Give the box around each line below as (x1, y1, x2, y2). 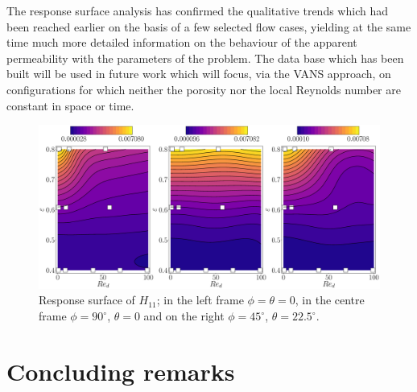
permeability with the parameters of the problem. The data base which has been (6, 49, 404, 66)
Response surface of (39, 291, 135, 308)
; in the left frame (156, 291, 244, 308)
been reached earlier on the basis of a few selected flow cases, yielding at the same (6, 18, 411, 35)
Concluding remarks (6, 354, 235, 387)
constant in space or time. (6, 97, 134, 113)
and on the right (143, 307, 225, 324)
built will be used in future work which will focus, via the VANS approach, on (6, 65, 391, 82)
